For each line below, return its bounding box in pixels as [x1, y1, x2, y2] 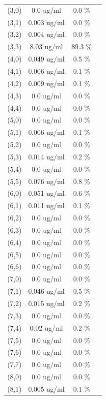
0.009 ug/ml [28, 78, 65, 88]
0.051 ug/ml [28, 188, 65, 198]
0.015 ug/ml [28, 298, 65, 308]
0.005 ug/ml [28, 383, 65, 394]
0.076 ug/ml [28, 176, 65, 186]
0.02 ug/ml [30, 322, 63, 333]
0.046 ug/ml [28, 286, 65, 296]
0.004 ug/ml [28, 29, 65, 39]
